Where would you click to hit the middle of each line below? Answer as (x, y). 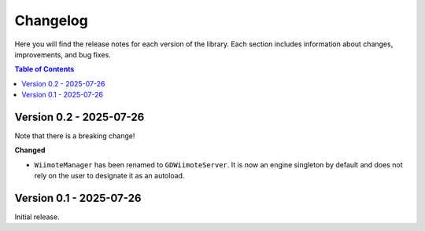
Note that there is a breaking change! (75, 136)
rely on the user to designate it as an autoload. (109, 176)
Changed (30, 150)
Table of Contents (44, 69)
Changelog (51, 20)
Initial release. (37, 217)
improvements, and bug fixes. (63, 54)
